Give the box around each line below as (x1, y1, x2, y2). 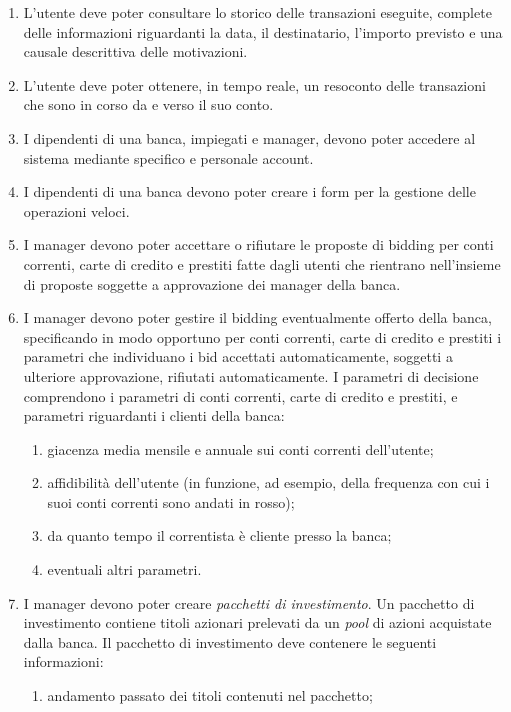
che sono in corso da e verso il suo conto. (23, 94, 274, 115)
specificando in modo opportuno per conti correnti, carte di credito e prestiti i (23, 326, 502, 347)
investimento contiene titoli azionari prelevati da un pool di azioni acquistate (23, 612, 492, 633)
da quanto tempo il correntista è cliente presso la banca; (47, 525, 392, 546)
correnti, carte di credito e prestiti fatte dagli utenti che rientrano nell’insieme (23, 253, 501, 274)
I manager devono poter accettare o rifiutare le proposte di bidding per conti (23, 234, 494, 255)
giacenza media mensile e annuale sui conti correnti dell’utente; (47, 438, 434, 459)
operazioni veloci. (23, 200, 130, 221)
